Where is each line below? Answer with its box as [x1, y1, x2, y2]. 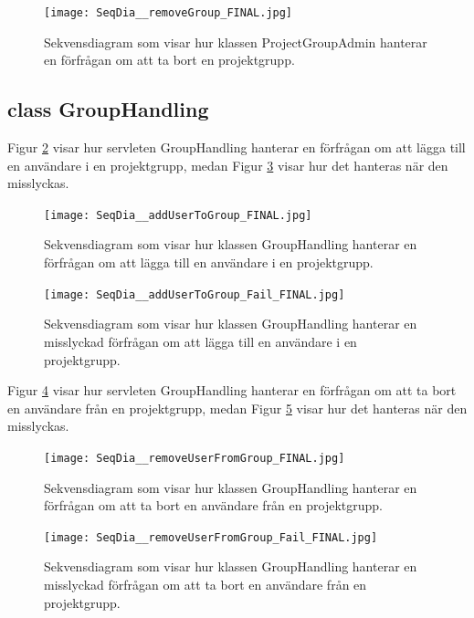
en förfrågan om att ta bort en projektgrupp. [44, 50, 295, 69]
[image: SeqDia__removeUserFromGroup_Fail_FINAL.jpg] [44, 530, 378, 544]
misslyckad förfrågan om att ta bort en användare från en [44, 574, 367, 593]
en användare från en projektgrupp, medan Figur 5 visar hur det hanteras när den [7, 398, 468, 417]
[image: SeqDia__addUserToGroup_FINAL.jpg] [44, 208, 312, 222]
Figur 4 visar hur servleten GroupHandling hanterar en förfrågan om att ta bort [7, 381, 457, 400]
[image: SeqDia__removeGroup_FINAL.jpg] [44, 6, 293, 19]
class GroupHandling [7, 95, 209, 123]
